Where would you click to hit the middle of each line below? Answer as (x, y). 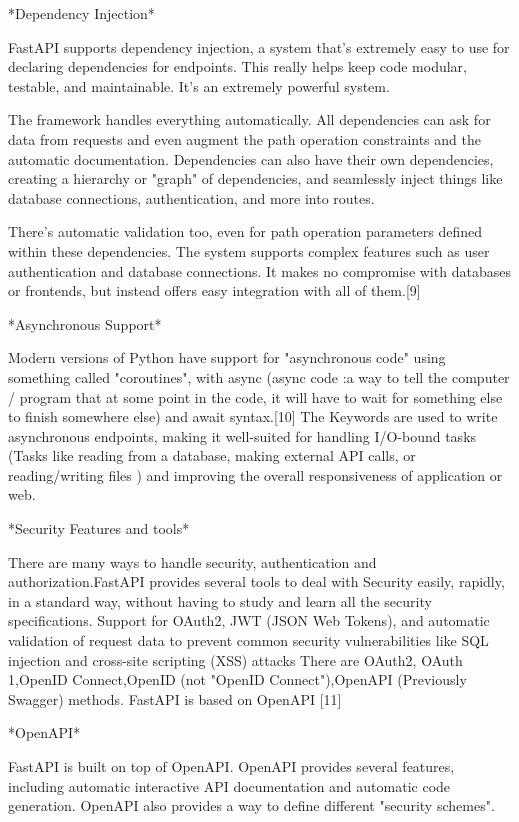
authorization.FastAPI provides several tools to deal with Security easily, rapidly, (256, 581)
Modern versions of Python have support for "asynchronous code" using (227, 357)
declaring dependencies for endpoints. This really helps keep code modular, (237, 66)
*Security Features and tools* (99, 528)
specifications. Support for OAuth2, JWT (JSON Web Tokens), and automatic (249, 620)
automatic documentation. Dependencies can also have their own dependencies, (251, 158)
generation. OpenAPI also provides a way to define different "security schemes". (251, 805)
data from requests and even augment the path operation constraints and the (244, 138)
